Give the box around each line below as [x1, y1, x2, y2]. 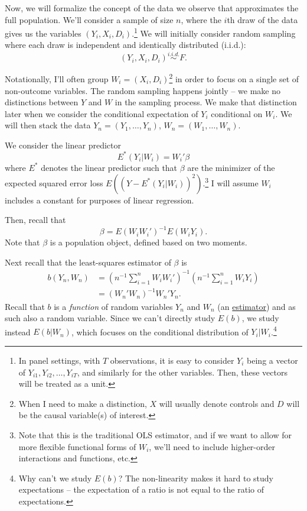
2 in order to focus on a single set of [169, 71, 299, 85]
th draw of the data [227, 13, 298, 25]
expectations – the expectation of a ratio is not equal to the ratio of [18, 483, 264, 496]
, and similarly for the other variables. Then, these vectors [77, 366, 288, 378]
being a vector [247, 354, 298, 366]
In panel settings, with [18, 354, 100, 366]
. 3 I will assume [203, 174, 259, 189]
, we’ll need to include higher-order [149, 440, 275, 452]
